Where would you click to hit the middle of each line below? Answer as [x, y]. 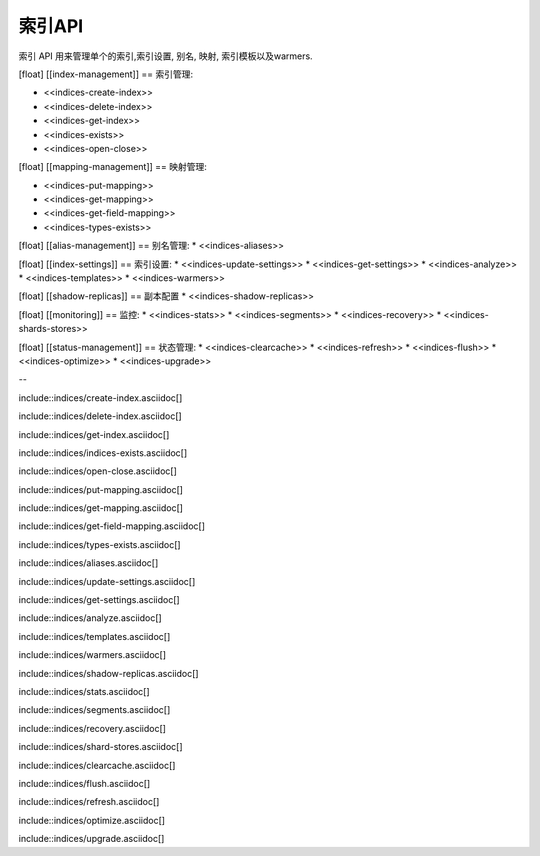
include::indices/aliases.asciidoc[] [88, 563]
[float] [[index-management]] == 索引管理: [106, 74]
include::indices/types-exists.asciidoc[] [99, 544]
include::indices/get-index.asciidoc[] [94, 434]
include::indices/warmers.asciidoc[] [92, 655]
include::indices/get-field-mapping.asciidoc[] [111, 526]
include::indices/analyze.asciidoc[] [90, 618]
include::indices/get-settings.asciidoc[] [99, 600]
